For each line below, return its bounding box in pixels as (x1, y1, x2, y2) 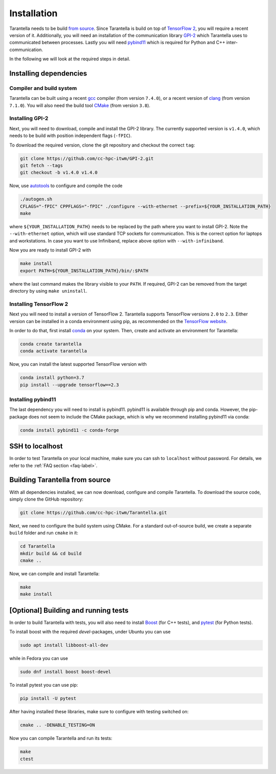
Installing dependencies (9, 69, 87, 78)
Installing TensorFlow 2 (9, 300, 68, 307)
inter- (226, 40, 238, 46)
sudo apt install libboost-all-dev (20, 642, 108, 648)
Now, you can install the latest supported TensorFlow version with (9, 361, 147, 367)
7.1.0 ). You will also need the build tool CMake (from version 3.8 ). (9, 102, 150, 109)
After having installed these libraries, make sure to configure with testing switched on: (9, 709, 189, 715)
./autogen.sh (20, 196, 53, 202)
